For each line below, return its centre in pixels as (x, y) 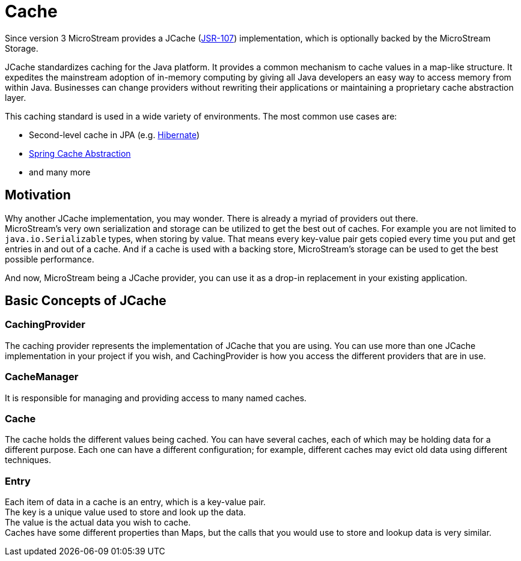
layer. (16, 97)
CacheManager (42, 377)
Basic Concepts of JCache (86, 301)
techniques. (28, 460)
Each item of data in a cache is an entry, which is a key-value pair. (136, 502)
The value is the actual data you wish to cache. (98, 523)
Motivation (38, 195)
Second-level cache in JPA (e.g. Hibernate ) (114, 135)
